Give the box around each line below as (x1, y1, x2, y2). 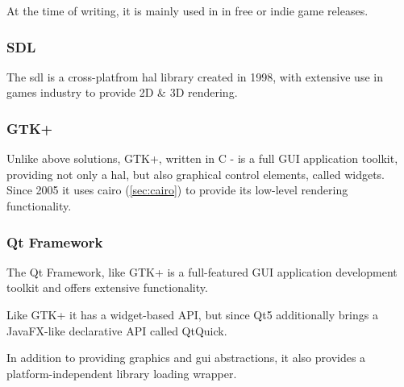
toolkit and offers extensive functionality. (6, 279, 208, 296)
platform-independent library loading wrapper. (6, 364, 237, 381)
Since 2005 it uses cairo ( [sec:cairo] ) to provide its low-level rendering (6, 181, 348, 198)
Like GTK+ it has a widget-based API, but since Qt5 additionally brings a (6, 306, 378, 322)
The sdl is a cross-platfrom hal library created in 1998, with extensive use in (6, 68, 383, 85)
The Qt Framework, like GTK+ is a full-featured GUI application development (6, 263, 398, 280)
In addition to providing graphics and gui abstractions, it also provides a (6, 349, 366, 366)
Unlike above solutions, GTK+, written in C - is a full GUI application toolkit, (6, 150, 398, 167)
